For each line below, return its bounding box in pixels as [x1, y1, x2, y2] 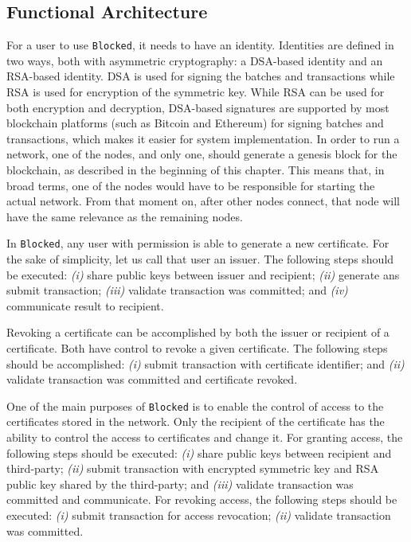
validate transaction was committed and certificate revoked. [6, 371, 298, 388]
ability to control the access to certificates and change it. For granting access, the [6, 429, 403, 446]
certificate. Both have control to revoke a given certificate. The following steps [6, 340, 388, 357]
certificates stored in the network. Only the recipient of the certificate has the [6, 413, 385, 430]
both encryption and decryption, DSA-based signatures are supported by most [6, 99, 389, 115]
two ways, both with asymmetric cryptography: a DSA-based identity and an [6, 52, 383, 68]
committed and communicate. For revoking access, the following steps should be [6, 491, 397, 508]
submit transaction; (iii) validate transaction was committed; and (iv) [6, 282, 348, 298]
